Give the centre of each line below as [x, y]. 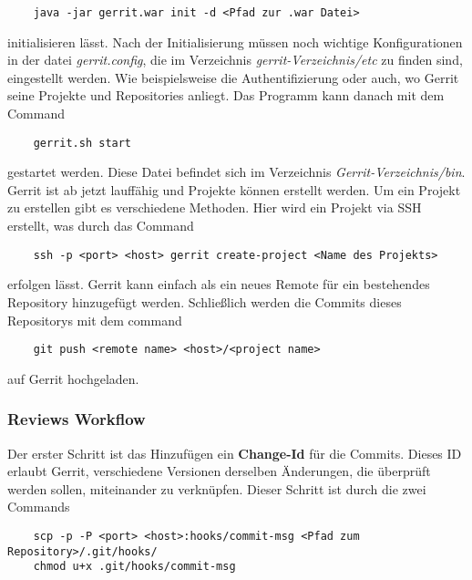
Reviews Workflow [77, 419]
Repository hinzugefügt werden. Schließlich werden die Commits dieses [205, 301]
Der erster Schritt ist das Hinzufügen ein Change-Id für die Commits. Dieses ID [235, 453]
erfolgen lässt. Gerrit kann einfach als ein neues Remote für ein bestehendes [219, 284]
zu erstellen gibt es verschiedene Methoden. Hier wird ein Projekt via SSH [215, 207]
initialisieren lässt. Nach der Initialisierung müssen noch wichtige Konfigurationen [235, 41]
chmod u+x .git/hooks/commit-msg [134, 567]
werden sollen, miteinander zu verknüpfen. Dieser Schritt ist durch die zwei [217, 488]
